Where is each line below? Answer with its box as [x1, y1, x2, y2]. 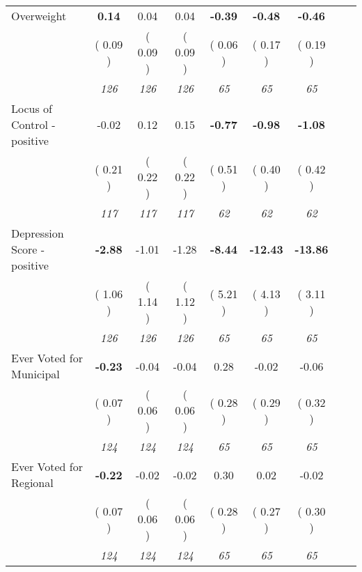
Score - [11, 241, 45, 257]
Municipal [11, 366, 60, 382]
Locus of [11, 100, 52, 116]
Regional [11, 474, 54, 490]
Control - [11, 116, 56, 132]
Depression [11, 225, 64, 241]
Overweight [11, 8, 67, 24]
